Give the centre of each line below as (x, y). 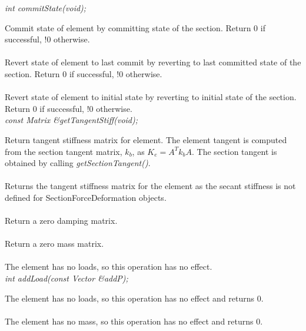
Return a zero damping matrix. (61, 221)
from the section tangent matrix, (64, 151)
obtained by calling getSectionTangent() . (78, 163)
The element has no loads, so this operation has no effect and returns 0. (134, 298)
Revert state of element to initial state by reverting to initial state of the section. (151, 97)
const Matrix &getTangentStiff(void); (71, 120)
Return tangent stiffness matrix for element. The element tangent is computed (146, 139)
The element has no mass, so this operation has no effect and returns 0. (134, 321)
